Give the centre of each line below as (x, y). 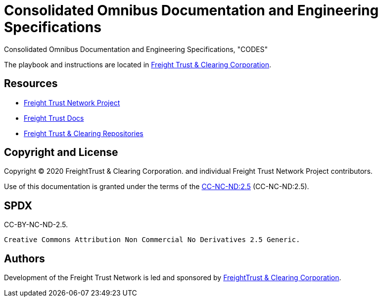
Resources (31, 84)
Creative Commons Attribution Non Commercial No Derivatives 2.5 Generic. (152, 240)
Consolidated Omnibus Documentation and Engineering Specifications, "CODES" (136, 49)
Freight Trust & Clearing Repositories (84, 133)
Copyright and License (61, 152)
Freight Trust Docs (54, 118)
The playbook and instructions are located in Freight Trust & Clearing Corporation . (138, 64)
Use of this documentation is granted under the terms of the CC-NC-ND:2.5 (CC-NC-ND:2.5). (157, 187)
